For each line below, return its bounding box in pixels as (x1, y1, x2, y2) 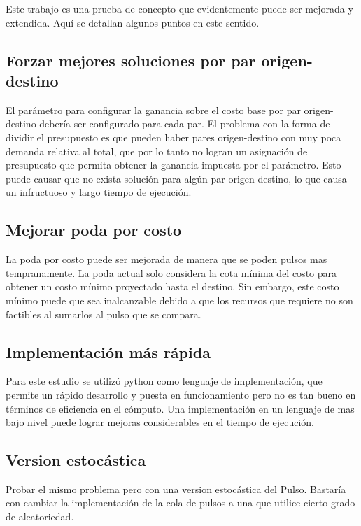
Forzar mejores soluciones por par (6, 49, 256, 71)
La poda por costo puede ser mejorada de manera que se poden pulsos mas (6, 252, 327, 266)
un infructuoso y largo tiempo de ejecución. (6, 185, 192, 199)
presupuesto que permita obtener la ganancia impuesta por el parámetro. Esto (6, 157, 341, 172)
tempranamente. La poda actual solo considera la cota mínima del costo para (6, 265, 337, 280)
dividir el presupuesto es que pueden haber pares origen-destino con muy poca (6, 129, 341, 144)
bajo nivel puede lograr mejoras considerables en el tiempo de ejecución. (6, 415, 314, 429)
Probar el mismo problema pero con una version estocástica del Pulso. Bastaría (6, 481, 346, 496)
